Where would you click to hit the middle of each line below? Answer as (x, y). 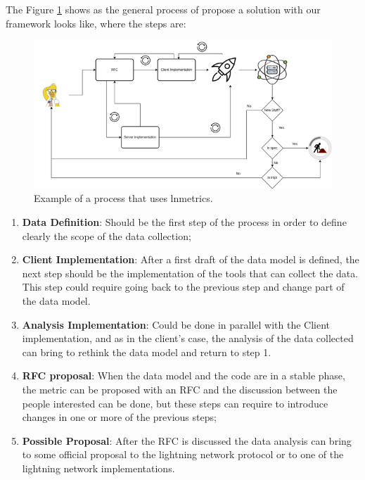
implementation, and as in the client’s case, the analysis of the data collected (188, 338)
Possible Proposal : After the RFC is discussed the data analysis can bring (187, 440)
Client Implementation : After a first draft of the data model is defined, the (191, 259)
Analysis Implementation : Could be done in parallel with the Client (176, 324)
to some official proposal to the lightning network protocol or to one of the (183, 454)
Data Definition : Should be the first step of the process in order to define (184, 222)
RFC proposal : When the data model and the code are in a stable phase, (184, 375)
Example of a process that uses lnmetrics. (123, 198)
